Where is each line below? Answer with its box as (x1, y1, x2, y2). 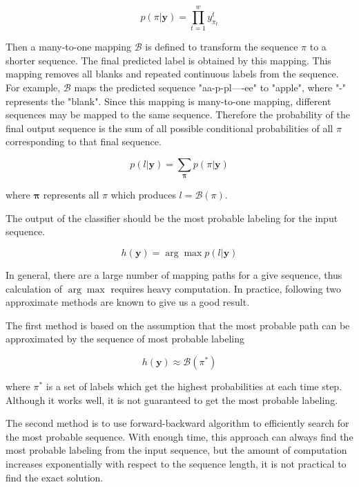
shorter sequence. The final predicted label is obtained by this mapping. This (6, 53, 331, 67)
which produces (110, 187, 176, 202)
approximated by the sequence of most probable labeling (6, 331, 244, 346)
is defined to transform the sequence (145, 39, 298, 54)
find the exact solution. (6, 470, 104, 484)
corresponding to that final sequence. (6, 134, 162, 149)
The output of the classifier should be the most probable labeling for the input (6, 210, 338, 225)
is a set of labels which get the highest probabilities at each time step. (46, 379, 342, 394)
